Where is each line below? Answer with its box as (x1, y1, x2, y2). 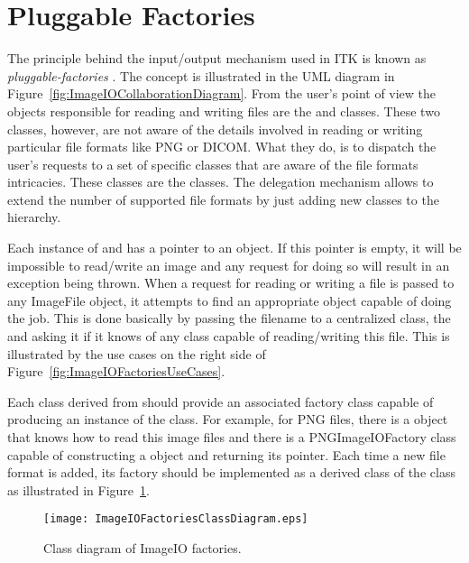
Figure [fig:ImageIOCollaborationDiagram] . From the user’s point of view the (7, 84, 437, 103)
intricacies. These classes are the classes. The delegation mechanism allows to (7, 172, 434, 191)
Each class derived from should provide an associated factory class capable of (7, 392, 434, 411)
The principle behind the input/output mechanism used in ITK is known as (7, 49, 427, 68)
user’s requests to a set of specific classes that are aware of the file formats (7, 154, 418, 173)
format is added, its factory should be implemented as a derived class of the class (7, 463, 455, 482)
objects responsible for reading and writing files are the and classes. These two (7, 101, 440, 120)
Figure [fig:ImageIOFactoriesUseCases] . (7, 362, 225, 381)
